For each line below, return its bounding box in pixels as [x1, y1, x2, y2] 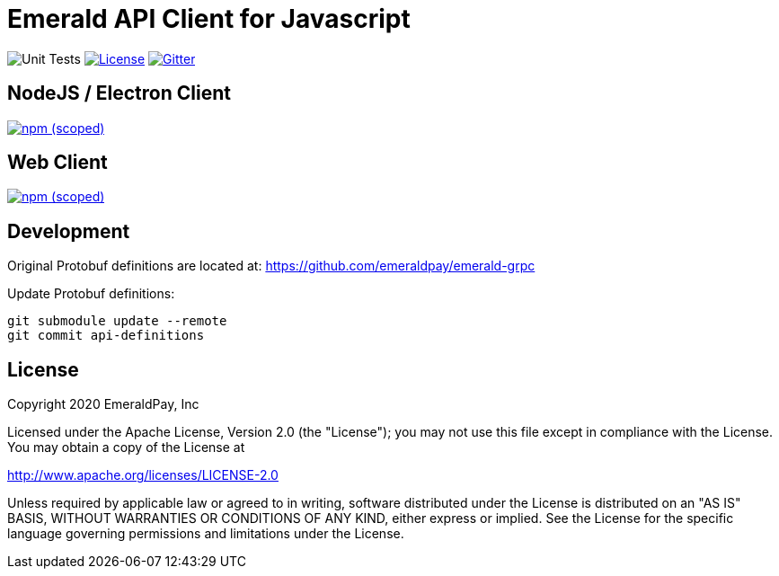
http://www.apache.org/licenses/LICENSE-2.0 [7, 467, 279, 483]
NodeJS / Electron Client [7, 82, 231, 105]
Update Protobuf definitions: [7, 286, 175, 302]
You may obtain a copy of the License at [7, 439, 245, 456]
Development [7, 219, 130, 243]
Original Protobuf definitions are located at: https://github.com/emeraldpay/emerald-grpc [7, 258, 536, 274]
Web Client [7, 151, 108, 174]
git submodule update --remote [7, 314, 227, 329]
